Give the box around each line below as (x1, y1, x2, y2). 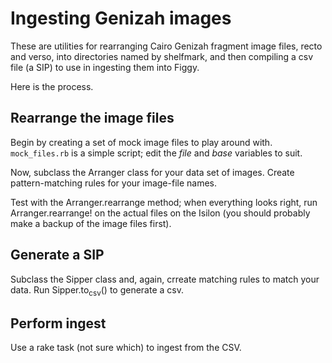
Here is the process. (10, 80, 94, 92)
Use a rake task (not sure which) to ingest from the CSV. (10, 342, 242, 354)
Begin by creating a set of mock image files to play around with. (10, 136, 273, 148)
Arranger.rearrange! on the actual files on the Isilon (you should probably (10, 207, 311, 219)
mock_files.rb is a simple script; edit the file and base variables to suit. (10, 147, 303, 159)
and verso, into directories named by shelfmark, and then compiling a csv (10, 50, 314, 62)
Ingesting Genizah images (10, 7, 232, 30)
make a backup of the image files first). (10, 217, 172, 229)
